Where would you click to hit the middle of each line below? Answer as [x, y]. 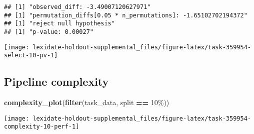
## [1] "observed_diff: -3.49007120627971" [77, 7]
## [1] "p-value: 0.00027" [49, 32]
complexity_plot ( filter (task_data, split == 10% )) [87, 102]
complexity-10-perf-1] [42, 127]
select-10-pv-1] [31, 56]
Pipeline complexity [56, 81]
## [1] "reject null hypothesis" [59, 24]
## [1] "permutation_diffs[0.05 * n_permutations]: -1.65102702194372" [126, 15]
